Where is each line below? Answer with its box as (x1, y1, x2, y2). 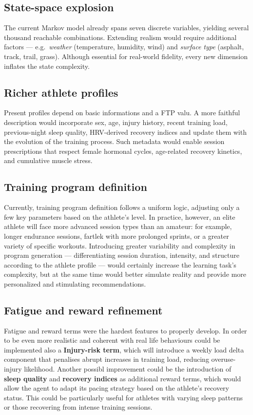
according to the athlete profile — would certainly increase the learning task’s (4, 259, 236, 270)
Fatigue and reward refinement (4, 302, 163, 317)
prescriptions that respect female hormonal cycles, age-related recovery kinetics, (4, 145, 242, 156)
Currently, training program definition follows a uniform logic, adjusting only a (4, 202, 240, 212)
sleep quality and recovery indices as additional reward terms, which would (4, 373, 241, 383)
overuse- (211, 354, 236, 364)
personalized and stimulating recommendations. (4, 278, 146, 289)
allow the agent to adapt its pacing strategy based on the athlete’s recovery (4, 383, 229, 393)
